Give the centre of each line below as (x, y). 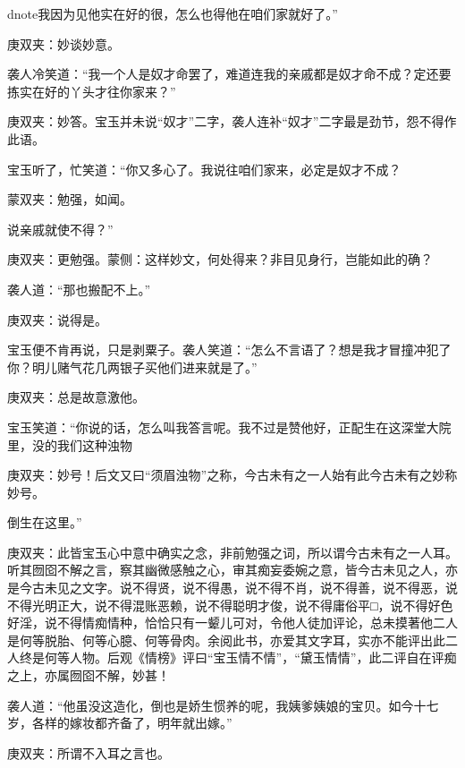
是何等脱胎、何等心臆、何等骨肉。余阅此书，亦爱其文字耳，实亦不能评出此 (226, 640)
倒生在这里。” (45, 522)
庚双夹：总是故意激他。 (76, 397)
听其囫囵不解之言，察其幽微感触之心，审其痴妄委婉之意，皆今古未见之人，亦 (232, 570)
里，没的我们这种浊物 (70, 444)
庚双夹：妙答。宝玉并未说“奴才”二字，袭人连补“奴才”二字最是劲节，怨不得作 (232, 121)
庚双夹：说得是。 (57, 319)
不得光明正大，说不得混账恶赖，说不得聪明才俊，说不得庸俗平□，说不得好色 (230, 605)
